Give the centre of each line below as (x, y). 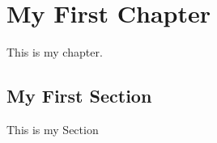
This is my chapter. (55, 52)
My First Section (79, 96)
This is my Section (53, 129)
